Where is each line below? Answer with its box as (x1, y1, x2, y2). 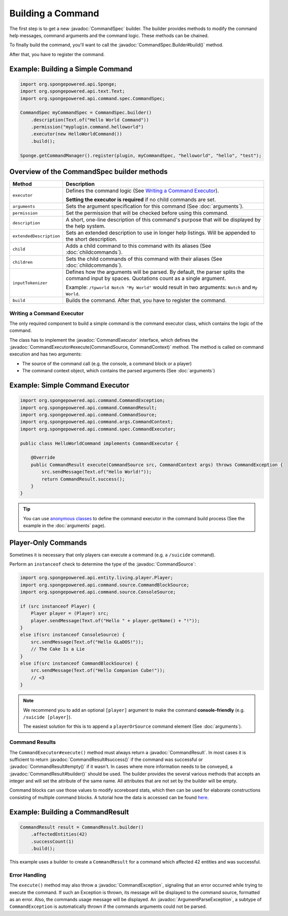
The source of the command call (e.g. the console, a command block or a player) (22, 360, 192, 367)
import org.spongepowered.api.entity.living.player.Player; (20, 575, 174, 581)
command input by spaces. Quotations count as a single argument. (65, 275, 226, 282)
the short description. (65, 236, 118, 243)
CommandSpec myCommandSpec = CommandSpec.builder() (20, 110, 152, 116)
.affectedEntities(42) (31, 831, 88, 837)
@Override (31, 454, 55, 461)
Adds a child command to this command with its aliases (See (65, 242, 211, 249)
